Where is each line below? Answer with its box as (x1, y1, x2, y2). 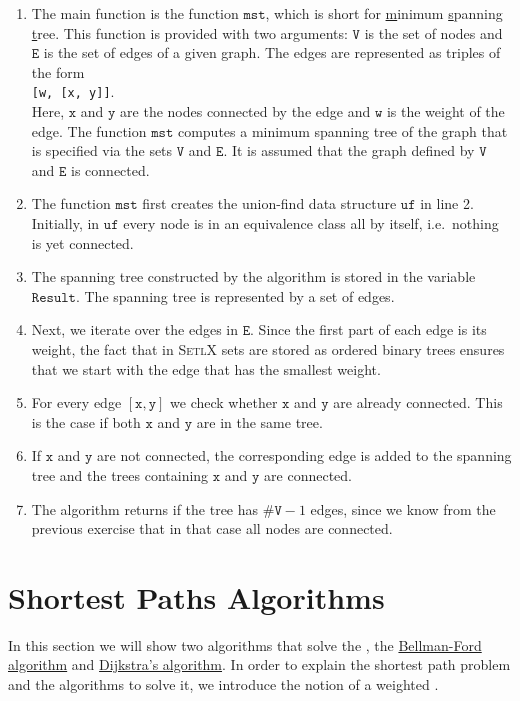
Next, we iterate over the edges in (31, 319, 239, 340)
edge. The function (31, 120, 147, 141)
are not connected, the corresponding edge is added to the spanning (97, 445, 512, 466)
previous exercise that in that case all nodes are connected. (31, 518, 393, 539)
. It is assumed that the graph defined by (223, 140, 475, 161)
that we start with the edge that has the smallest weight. (31, 358, 381, 379)
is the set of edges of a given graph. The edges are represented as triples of (43, 42, 501, 63)
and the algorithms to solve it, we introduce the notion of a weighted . (8, 674, 439, 695)
